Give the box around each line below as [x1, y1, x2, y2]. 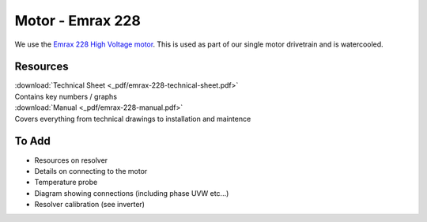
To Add [14, 134, 51, 148]
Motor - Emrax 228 [14, 12, 142, 29]
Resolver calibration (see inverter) [34, 200, 145, 209]
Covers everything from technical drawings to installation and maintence [14, 114, 251, 123]
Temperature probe [34, 178, 98, 187]
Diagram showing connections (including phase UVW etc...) [34, 188, 229, 198]
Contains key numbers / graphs [14, 92, 118, 101]
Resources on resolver [34, 155, 108, 165]
